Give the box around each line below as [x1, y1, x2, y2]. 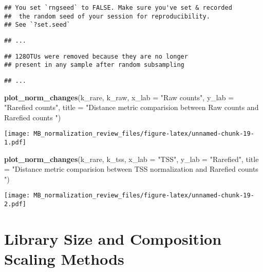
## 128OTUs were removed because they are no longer [4, 52, 188, 60]
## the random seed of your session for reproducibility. [4, 12, 210, 20]
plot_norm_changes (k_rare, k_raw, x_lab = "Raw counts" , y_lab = [4, 92, 234, 102]
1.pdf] [4, 139, 26, 147]
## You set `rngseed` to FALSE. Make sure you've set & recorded [4, 4, 232, 11]
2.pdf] [4, 201, 26, 208]
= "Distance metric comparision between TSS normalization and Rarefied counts [4, 164, 258, 174]
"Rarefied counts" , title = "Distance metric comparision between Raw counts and [4, 102, 259, 113]
